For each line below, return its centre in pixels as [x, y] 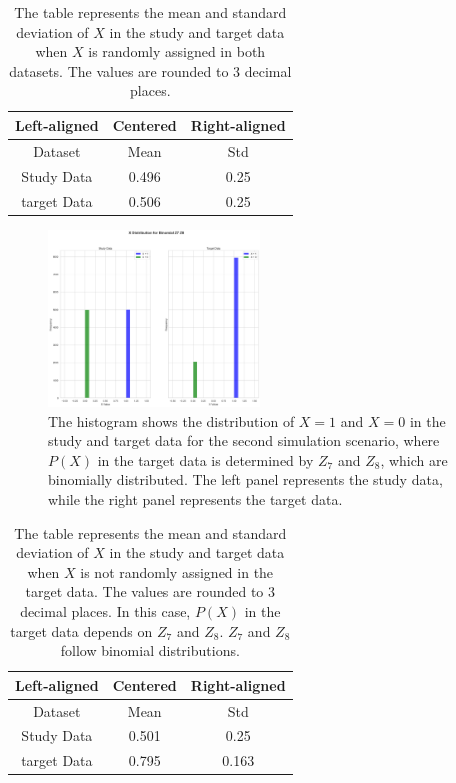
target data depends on [81, 630]
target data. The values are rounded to [144, 591]
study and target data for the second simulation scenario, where [244, 440]
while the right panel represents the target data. [195, 498]
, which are [414, 459]
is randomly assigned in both [177, 51]
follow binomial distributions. [150, 650]
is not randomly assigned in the [177, 571]
